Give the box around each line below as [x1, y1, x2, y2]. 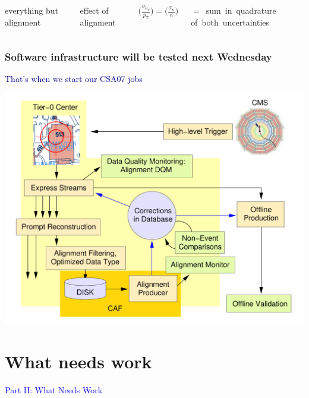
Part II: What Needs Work [5, 383, 103, 396]
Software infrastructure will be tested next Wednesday [5, 49, 272, 64]
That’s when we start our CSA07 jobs [5, 72, 143, 85]
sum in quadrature [206, 4, 276, 16]
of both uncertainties [191, 15, 270, 28]
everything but [5, 4, 58, 16]
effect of [80, 4, 109, 16]
